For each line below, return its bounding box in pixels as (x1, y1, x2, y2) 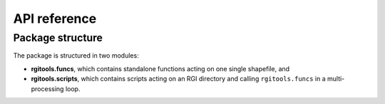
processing (31, 84, 64, 93)
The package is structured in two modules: (13, 51, 139, 60)
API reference (13, 11, 97, 26)
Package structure (13, 31, 103, 44)
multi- (327, 75, 345, 83)
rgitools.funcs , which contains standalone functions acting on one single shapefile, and (31, 64, 290, 73)
